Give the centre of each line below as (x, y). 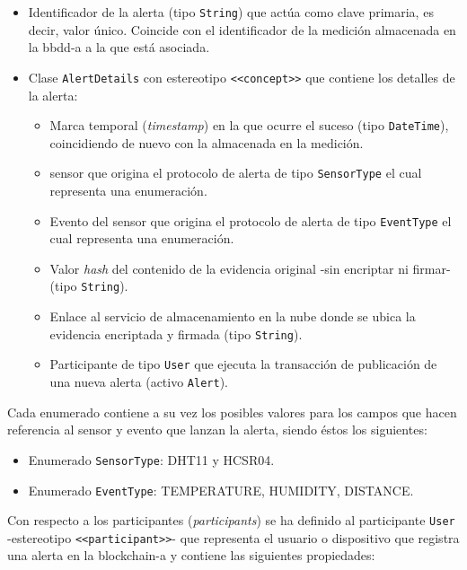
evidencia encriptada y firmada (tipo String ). (176, 333)
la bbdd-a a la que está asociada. (119, 47)
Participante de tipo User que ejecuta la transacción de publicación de (243, 364)
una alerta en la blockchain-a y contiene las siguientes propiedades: (191, 555)
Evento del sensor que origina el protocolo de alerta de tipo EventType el (251, 220)
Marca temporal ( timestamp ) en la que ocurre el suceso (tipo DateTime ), (249, 125)
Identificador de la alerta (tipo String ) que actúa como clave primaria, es (231, 12)
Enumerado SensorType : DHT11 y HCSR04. (151, 459)
